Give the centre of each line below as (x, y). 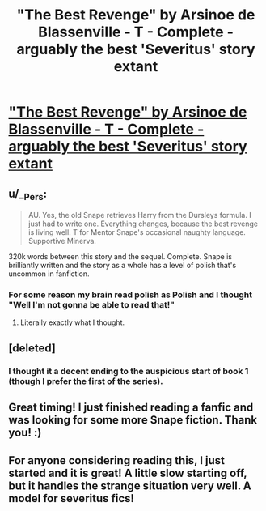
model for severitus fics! (72, 498)
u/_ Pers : (28, 194)
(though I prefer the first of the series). (86, 381)
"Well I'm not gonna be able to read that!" (92, 305)
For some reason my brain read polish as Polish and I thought (131, 295)
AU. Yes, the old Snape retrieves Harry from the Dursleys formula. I (140, 215)
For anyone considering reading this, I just (116, 460)
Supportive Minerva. (62, 241)
